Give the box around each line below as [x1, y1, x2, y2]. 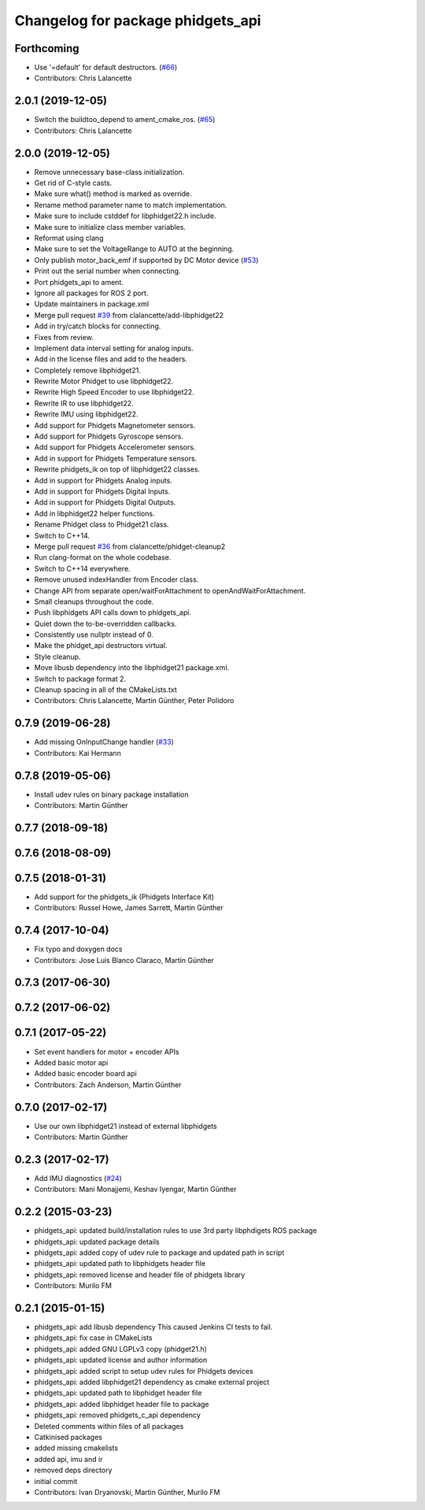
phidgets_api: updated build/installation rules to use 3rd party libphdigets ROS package [34, 1226, 318, 1235]
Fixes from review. [34, 332, 94, 342]
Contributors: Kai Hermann [34, 748, 121, 757]
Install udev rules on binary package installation [34, 790, 189, 799]
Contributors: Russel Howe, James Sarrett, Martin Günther [34, 903, 224, 912]
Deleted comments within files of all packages [34, 1421, 184, 1430]
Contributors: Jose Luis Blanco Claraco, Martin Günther [34, 955, 214, 964]
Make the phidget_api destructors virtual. [34, 641, 168, 650]
